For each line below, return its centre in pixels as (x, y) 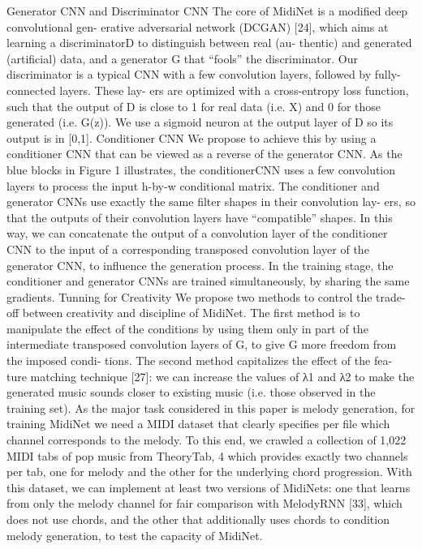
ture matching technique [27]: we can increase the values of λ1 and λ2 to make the (211, 376)
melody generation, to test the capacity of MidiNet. (135, 535)
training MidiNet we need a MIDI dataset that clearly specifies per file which (198, 424)
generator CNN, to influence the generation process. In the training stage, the (200, 265)
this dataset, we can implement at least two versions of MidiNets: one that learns (209, 487)
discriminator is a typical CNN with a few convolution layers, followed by (189, 74)
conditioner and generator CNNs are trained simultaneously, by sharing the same (208, 281)
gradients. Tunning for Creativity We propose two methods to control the (189, 296)
